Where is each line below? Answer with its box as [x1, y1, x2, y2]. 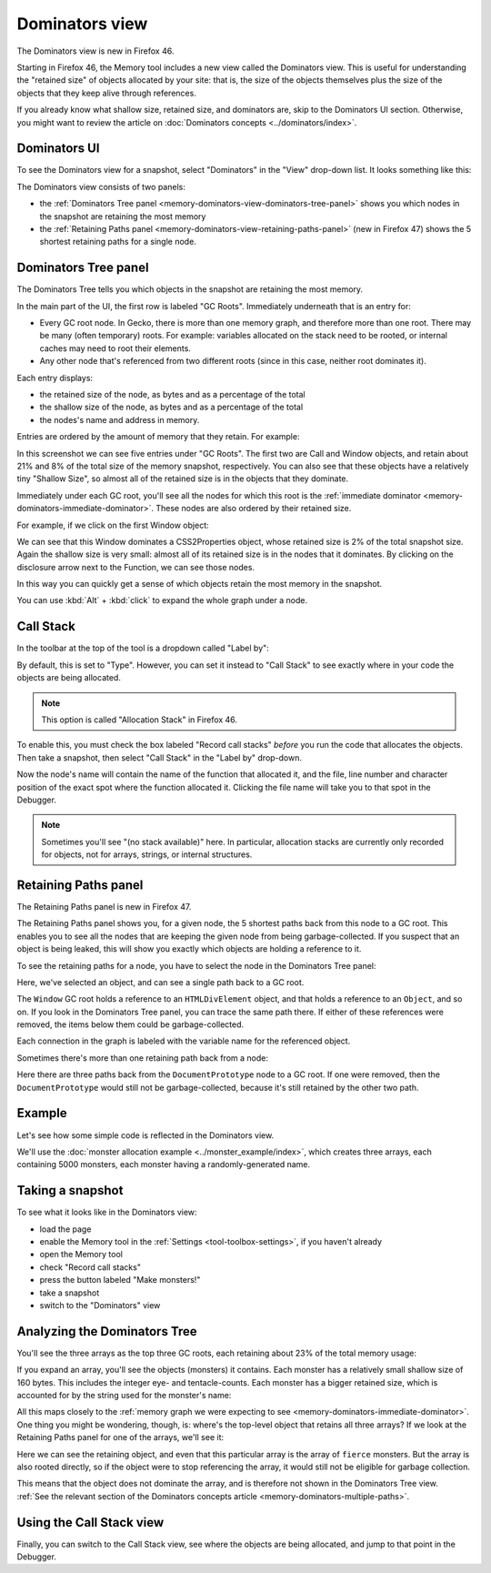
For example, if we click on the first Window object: [16, 519, 209, 530]
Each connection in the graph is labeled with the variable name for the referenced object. [16, 1035, 351, 1046]
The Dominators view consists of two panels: [16, 181, 185, 192]
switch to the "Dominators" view [39, 1299, 161, 1310]
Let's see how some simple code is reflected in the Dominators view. [16, 1129, 275, 1141]
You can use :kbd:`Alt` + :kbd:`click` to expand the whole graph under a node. [16, 595, 308, 606]
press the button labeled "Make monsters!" [39, 1275, 201, 1286]
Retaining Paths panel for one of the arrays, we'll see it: [16, 1432, 225, 1443]
